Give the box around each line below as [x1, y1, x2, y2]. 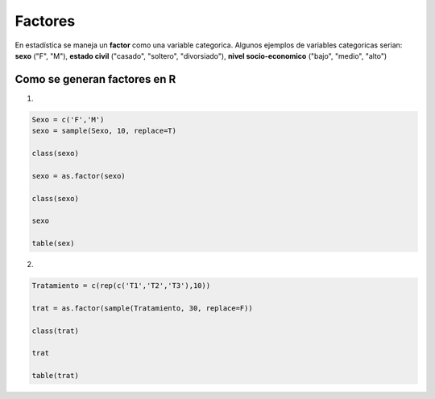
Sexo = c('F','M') [31, 115, 105, 124]
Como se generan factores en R [14, 72, 176, 86]
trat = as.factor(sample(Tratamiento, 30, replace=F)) [31, 303, 253, 313]
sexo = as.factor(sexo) [31, 171, 126, 180]
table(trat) [31, 371, 80, 380]
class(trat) [31, 326, 80, 335]
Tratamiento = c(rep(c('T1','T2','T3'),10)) [31, 282, 211, 290]
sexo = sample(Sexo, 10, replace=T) [31, 126, 177, 136]
